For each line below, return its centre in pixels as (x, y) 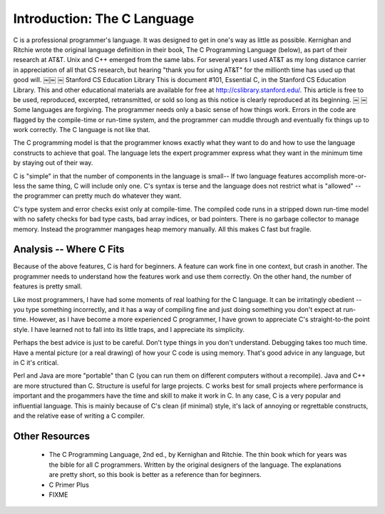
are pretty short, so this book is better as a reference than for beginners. (155, 475)
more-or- (353, 176)
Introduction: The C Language (104, 19)
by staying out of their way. (53, 163)
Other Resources (52, 436)
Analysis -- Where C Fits (69, 250)
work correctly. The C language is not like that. (82, 130)
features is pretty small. (48, 286)
